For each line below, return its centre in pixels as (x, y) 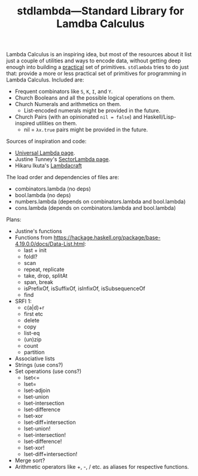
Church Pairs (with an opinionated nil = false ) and (78, 117)
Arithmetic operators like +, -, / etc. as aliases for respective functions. (102, 467)
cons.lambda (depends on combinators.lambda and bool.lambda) (95, 208)
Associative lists (35, 358)
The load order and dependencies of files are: (63, 177)
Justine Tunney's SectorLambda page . (63, 159)
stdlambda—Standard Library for (100, 11)
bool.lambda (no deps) (43, 195)
